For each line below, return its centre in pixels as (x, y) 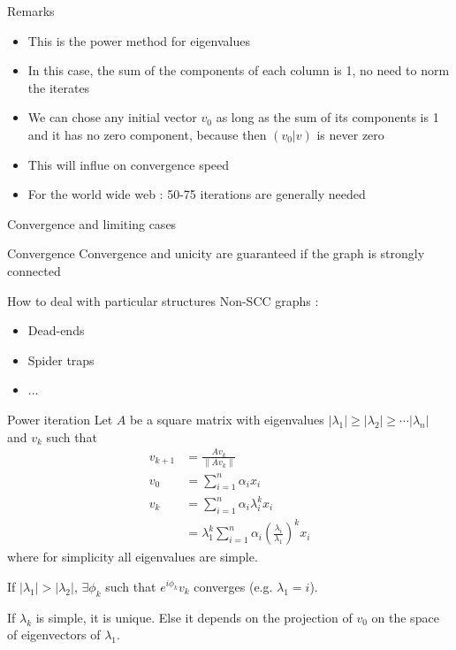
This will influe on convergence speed (129, 164)
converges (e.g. (233, 586)
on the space (405, 617)
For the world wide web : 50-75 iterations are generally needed (197, 194)
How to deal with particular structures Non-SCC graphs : (163, 300)
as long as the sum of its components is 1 (327, 117)
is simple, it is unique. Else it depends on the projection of (194, 617)
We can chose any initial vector (112, 117)
